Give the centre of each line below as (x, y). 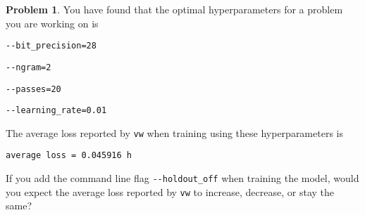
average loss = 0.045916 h (69, 156)
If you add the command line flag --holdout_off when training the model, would (182, 178)
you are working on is (52, 23)
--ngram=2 (29, 67)
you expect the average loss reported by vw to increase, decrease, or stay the (170, 191)
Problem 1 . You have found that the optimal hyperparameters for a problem (174, 9)
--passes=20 (33, 89)
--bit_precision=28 (51, 46)
